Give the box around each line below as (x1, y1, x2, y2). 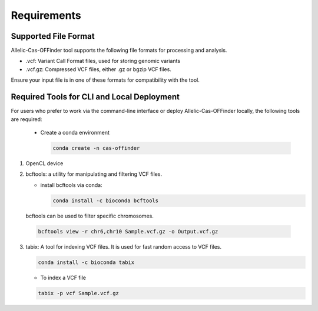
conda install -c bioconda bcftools (52, 197, 159, 204)
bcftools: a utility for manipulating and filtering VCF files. (25, 170, 162, 178)
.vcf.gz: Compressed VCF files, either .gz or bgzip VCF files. (25, 65, 172, 73)
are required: (11, 115, 42, 123)
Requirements (11, 9, 82, 22)
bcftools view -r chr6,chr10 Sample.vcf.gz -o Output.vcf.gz (38, 228, 218, 235)
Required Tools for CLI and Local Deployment (11, 92, 180, 102)
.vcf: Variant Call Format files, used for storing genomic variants (25, 58, 181, 65)
